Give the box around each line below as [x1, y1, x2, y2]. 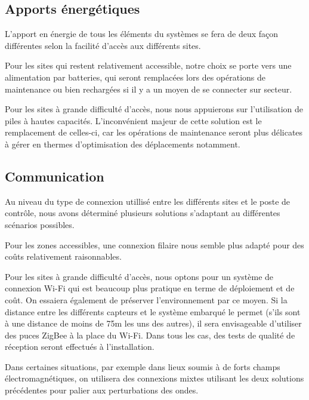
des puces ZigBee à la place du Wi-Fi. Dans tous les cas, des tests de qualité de [5, 328, 295, 341]
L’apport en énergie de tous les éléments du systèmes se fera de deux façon [5, 27, 279, 40]
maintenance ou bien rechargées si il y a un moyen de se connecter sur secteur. [5, 82, 292, 95]
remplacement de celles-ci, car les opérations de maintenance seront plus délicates [5, 126, 303, 139]
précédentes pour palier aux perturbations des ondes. [5, 384, 199, 396]
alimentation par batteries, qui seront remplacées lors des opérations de [5, 70, 266, 83]
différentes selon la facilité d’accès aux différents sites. [5, 39, 201, 51]
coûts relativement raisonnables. [5, 250, 122, 263]
